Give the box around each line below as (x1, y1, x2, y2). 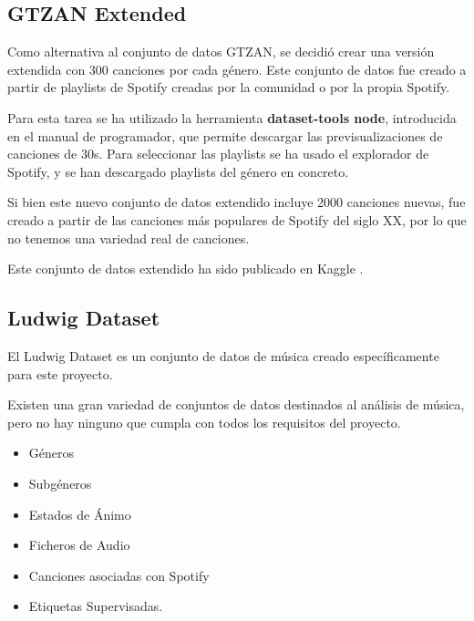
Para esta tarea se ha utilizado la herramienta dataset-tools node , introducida (7, 108, 457, 127)
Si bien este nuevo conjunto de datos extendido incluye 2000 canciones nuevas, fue (7, 192, 466, 212)
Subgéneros (28, 473, 92, 492)
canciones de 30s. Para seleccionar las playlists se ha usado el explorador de (7, 144, 429, 163)
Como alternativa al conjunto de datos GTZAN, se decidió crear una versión (7, 42, 435, 61)
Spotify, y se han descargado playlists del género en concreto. (7, 161, 349, 181)
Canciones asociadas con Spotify (28, 565, 210, 585)
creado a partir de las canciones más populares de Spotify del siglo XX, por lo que (7, 210, 467, 229)
